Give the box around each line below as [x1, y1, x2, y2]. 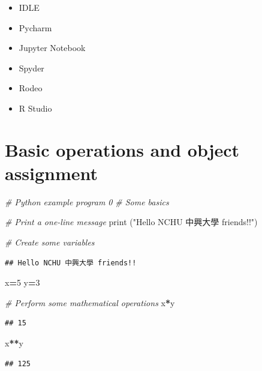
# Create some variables [5, 236, 95, 249]
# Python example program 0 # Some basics [5, 195, 169, 208]
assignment [5, 160, 98, 185]
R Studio [19, 101, 52, 114]
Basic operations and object [5, 137, 240, 161]
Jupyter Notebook [19, 41, 86, 54]
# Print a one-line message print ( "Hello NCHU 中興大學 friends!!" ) [5, 216, 258, 228]
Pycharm [19, 21, 52, 34]
